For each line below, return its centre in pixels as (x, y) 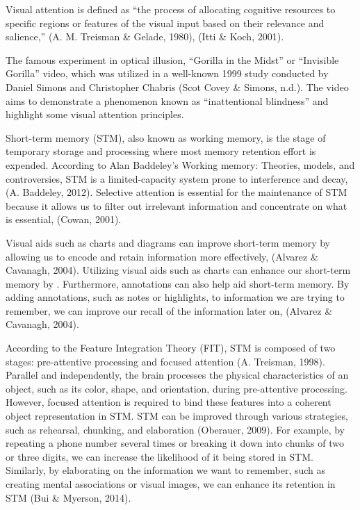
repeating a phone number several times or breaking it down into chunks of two (175, 443)
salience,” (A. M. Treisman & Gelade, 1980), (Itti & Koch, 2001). (145, 36)
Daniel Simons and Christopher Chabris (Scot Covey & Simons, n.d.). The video (177, 87)
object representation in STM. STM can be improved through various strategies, (177, 416)
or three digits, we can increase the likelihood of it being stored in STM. (159, 456)
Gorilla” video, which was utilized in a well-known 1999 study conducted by (167, 73)
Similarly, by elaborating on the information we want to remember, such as (166, 470)
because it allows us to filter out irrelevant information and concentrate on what (177, 205)
